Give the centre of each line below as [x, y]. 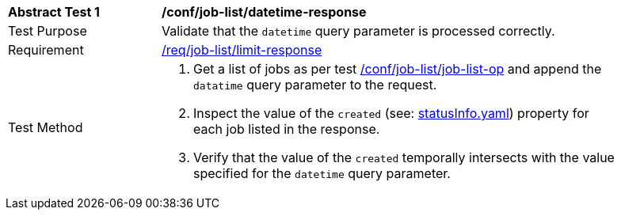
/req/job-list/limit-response [242, 50]
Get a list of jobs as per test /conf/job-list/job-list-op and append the [398, 69]
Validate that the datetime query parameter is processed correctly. [358, 31]
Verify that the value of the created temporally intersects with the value [404, 157]
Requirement [46, 50]
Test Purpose [48, 31]
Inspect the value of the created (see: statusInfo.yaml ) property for [391, 113]
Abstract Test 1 [54, 12]
